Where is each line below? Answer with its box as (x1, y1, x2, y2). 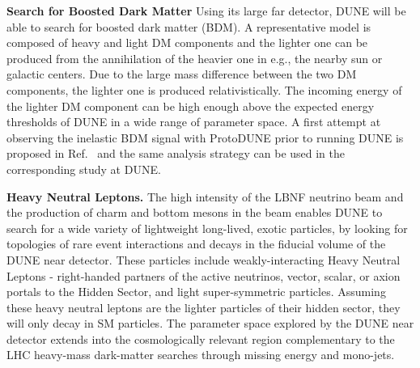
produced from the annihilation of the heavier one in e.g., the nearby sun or (6, 49, 383, 66)
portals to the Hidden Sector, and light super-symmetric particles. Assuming (6, 283, 386, 300)
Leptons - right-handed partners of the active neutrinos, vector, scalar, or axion (6, 267, 401, 284)
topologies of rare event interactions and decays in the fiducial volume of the (6, 235, 386, 252)
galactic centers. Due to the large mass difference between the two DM (6, 66, 357, 82)
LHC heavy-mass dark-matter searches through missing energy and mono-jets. (6, 346, 395, 363)
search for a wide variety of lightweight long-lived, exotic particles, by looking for (6, 219, 408, 236)
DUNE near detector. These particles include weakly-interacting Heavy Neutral (6, 251, 401, 268)
